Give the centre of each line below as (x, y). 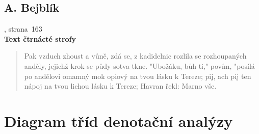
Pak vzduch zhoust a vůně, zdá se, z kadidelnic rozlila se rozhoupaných (135, 56)
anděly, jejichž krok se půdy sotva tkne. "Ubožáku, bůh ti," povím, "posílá (139, 65)
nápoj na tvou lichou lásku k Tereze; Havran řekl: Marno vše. (120, 86)
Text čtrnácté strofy (40, 38)
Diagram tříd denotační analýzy (119, 120)
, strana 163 (23, 29)
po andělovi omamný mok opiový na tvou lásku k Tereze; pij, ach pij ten (138, 76)
